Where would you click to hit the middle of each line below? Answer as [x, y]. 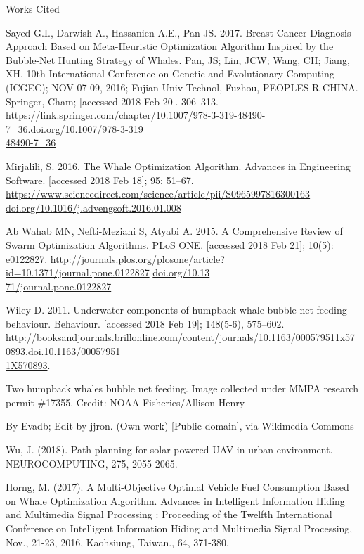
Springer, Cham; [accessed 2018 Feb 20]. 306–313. [112, 101]
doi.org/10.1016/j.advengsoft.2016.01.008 [93, 207]
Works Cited [33, 8]
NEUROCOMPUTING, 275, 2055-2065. [92, 463]
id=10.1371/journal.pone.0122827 [78, 272]
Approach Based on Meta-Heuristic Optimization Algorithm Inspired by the [170, 46]
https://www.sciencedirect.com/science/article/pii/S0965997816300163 [158, 194]
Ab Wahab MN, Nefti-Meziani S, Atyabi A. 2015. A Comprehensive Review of [174, 231]
